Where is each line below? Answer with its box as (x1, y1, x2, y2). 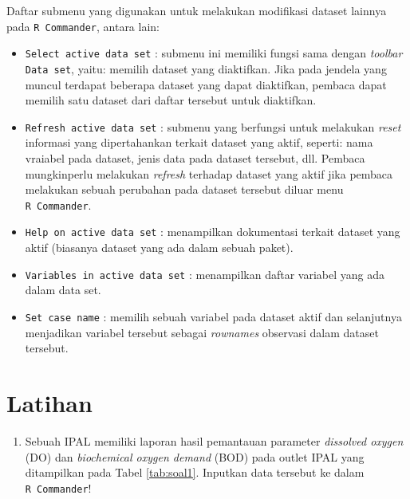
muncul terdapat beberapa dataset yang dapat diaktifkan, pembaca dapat (25, 76, 387, 92)
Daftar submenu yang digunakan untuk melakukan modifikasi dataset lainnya (6, 2, 387, 18)
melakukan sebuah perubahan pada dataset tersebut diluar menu (25, 181, 344, 198)
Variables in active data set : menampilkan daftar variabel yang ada (25, 265, 385, 282)
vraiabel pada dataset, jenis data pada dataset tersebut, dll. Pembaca (25, 150, 365, 166)
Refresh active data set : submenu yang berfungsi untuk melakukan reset (25, 118, 401, 135)
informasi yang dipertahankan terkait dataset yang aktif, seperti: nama (25, 134, 373, 151)
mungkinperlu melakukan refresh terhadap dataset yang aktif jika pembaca (25, 165, 393, 182)
